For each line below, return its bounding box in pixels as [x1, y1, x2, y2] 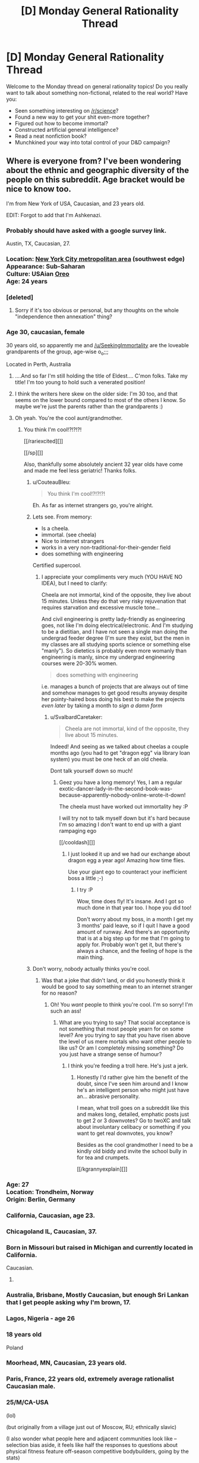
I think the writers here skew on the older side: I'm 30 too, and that [14, 390, 178, 397]
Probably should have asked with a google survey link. [6, 226, 167, 234]
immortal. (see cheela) [41, 531, 97, 538]
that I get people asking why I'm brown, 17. [6, 1298, 131, 1307]
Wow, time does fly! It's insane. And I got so [77, 898, 184, 905]
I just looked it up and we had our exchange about [68, 850, 191, 857]
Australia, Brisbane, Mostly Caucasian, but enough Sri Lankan [6, 1291, 189, 1299]
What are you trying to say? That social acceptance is [59, 1019, 191, 1026]
